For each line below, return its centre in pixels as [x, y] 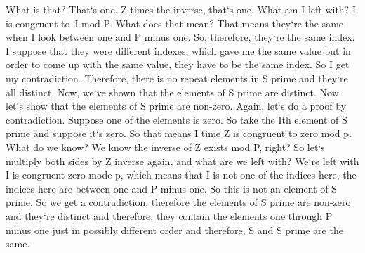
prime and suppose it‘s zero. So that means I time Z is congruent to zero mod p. [179, 133]
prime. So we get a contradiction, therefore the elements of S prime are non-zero [178, 202]
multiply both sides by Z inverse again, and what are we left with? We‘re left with [182, 161]
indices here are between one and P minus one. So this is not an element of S [171, 188]
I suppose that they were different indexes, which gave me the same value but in [178, 50]
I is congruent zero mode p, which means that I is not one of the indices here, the [181, 175]
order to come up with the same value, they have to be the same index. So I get [178, 64]
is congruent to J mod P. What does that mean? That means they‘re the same [175, 23]
